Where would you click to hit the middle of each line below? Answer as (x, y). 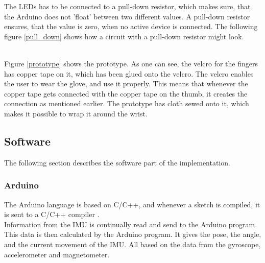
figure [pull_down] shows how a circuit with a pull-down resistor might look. (124, 36)
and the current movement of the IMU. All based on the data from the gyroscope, (132, 244)
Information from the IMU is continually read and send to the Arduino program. (131, 224)
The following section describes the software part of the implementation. (117, 162)
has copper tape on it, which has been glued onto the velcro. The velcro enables (129, 73)
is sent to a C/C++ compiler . (52, 214)
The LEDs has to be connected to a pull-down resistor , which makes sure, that (127, 6)
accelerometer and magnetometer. (57, 254)
